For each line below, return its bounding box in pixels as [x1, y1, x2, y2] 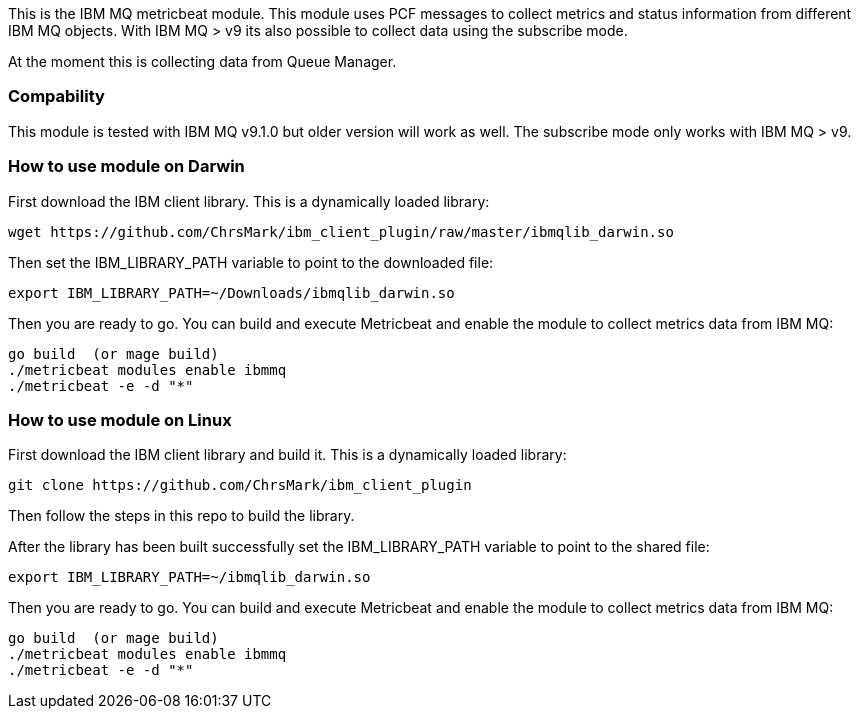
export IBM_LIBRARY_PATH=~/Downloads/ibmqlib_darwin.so [8, 284, 455, 301]
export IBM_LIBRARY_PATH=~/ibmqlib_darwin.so [8, 569, 371, 586]
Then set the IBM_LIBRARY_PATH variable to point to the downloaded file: [8, 253, 494, 271]
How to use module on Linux [8, 409, 232, 430]
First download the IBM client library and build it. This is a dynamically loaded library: [8, 446, 567, 464]
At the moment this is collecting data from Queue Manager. [8, 53, 397, 70]
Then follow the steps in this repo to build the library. [8, 507, 355, 525]
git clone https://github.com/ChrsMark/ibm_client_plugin [8, 477, 472, 494]
